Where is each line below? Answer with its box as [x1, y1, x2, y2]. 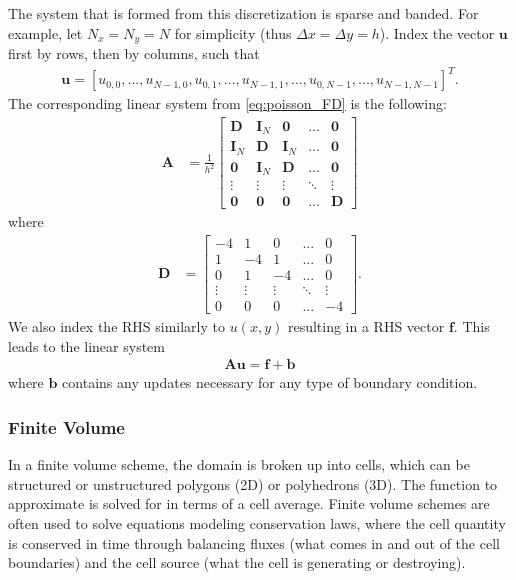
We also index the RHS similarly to [8, 316, 225, 337]
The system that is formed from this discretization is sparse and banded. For [8, 3, 479, 23]
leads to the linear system [8, 335, 165, 356]
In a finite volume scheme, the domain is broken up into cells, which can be [8, 454, 470, 475]
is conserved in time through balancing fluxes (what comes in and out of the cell [8, 532, 500, 553]
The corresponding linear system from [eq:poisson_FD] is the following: [8, 93, 447, 114]
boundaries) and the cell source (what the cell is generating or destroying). [8, 552, 466, 573]
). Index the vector [379, 22, 495, 43]
